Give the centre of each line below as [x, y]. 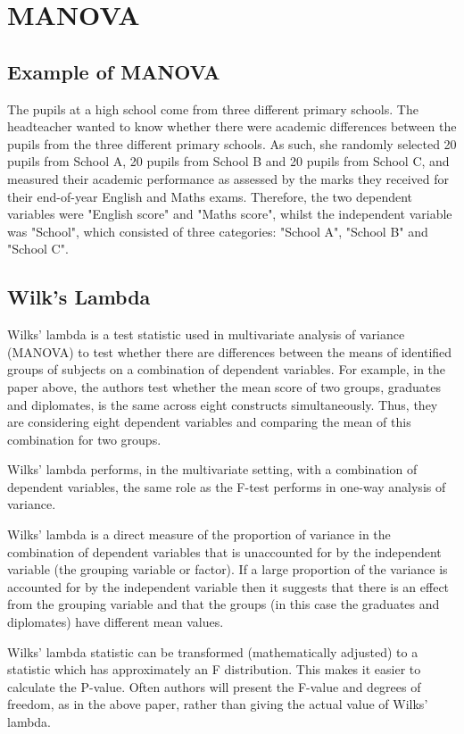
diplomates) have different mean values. [116, 622]
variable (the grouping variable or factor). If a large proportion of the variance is [228, 569]
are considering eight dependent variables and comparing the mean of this [209, 422]
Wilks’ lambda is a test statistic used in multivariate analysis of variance [206, 334]
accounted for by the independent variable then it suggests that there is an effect [228, 586]
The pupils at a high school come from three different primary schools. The [213, 108]
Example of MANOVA [114, 71]
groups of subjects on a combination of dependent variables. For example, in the [227, 369]
